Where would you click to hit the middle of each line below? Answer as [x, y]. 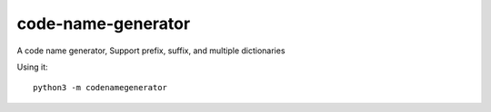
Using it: [32, 67]
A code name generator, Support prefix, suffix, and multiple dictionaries [151, 51]
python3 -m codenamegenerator [100, 88]
